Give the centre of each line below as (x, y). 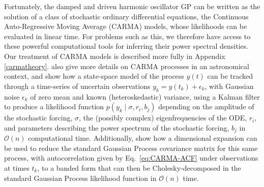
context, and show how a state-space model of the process (94, 76)
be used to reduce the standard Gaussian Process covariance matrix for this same (131, 148)
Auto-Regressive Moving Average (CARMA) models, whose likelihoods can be (126, 26)
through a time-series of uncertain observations (77, 86)
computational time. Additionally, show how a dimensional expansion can (143, 138)
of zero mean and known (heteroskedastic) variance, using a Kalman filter (145, 96)
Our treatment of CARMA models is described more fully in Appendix (115, 56)
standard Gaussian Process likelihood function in (80, 178)
